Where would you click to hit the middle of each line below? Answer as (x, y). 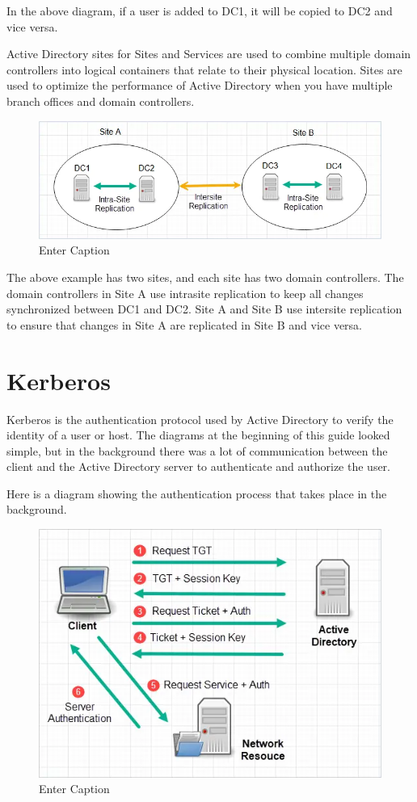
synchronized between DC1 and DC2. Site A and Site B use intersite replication (204, 309)
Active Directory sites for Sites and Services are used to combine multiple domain (209, 54)
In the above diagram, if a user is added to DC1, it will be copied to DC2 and (200, 10)
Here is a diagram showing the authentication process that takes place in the (197, 493)
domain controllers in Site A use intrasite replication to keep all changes (185, 293)
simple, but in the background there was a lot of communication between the (197, 450)
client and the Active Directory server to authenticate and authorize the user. (199, 466)
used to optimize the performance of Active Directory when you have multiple (200, 85)
